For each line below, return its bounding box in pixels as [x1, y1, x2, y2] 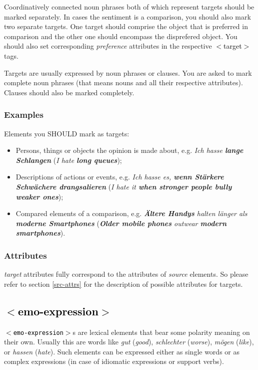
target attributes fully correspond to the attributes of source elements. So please [4, 269, 248, 279]
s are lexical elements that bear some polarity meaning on [72, 326, 250, 337]
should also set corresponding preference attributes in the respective [4, 41, 212, 51]
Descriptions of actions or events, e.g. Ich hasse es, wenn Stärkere [15, 171, 224, 182]
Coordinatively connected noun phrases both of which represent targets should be [4, 2, 254, 12]
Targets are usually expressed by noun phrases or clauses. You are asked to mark [4, 67, 252, 78]
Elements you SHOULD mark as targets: [4, 128, 129, 138]
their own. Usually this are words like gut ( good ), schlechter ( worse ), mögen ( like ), [4, 336, 254, 347]
